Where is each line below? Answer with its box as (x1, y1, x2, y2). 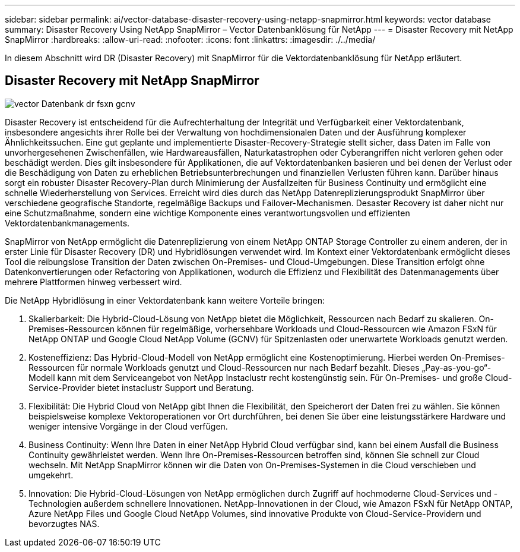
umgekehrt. (28, 469, 74, 480)
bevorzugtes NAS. (28, 518, 100, 529)
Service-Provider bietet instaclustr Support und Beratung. (28, 382, 254, 393)
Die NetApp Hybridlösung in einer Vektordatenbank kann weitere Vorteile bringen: (5, 295, 325, 305)
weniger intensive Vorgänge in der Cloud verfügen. (28, 421, 228, 431)
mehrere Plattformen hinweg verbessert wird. (5, 276, 182, 287)
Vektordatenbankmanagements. (5, 217, 130, 228)
